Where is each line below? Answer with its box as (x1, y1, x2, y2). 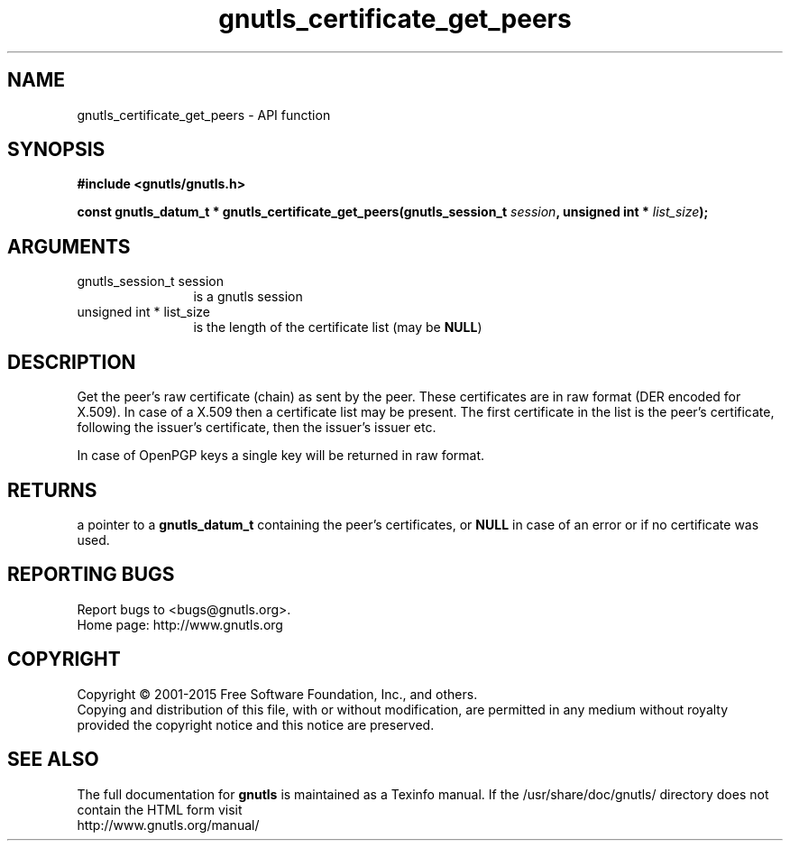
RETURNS (7, 478, 97, 502)
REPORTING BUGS (7, 563, 175, 586)
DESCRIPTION (7, 350, 136, 373)
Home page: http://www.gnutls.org (77, 616, 283, 632)
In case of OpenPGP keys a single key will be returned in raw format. (77, 447, 485, 464)
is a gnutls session (193, 289, 303, 305)
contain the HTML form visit (77, 801, 243, 817)
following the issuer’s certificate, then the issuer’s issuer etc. (77, 419, 436, 436)
